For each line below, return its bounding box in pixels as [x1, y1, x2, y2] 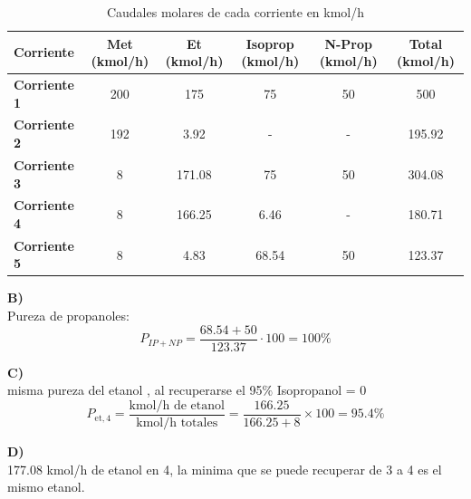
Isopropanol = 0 [276, 380, 367, 399]
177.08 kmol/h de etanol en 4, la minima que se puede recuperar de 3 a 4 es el [7, 459, 442, 478]
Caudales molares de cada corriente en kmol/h [106, 3, 365, 21]
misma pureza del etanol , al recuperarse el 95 [7, 380, 263, 399]
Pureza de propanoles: [7, 306, 130, 325]
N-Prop [324, 34, 372, 53]
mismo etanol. [7, 477, 85, 496]
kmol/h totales [136, 416, 218, 429]
